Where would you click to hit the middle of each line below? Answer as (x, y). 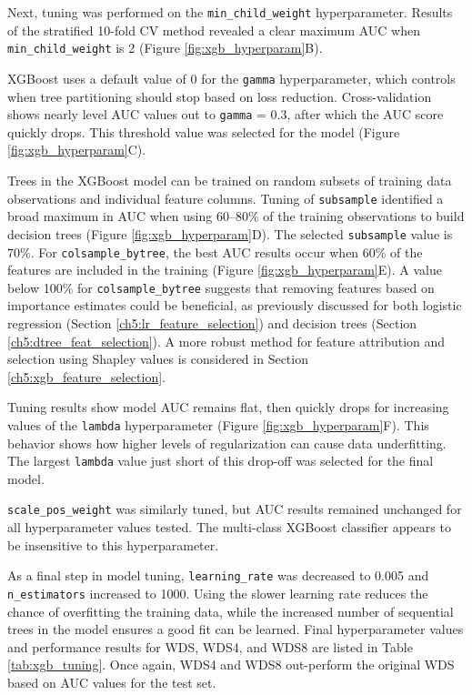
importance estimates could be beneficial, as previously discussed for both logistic (235, 305)
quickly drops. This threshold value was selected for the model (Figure (204, 131)
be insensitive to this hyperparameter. (113, 544)
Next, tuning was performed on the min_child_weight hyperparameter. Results (230, 12)
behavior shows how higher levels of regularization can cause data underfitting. (227, 443)
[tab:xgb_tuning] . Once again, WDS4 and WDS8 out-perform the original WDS (231, 665)
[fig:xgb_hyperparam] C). (77, 150)
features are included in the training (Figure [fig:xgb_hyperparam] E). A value (225, 270)
